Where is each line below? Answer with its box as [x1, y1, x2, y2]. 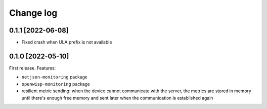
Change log [9, 7, 58, 18]
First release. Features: [9, 65, 56, 71]
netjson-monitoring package [21, 74, 88, 80]
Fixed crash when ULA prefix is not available [21, 39, 112, 45]
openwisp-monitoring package [21, 81, 90, 87]
